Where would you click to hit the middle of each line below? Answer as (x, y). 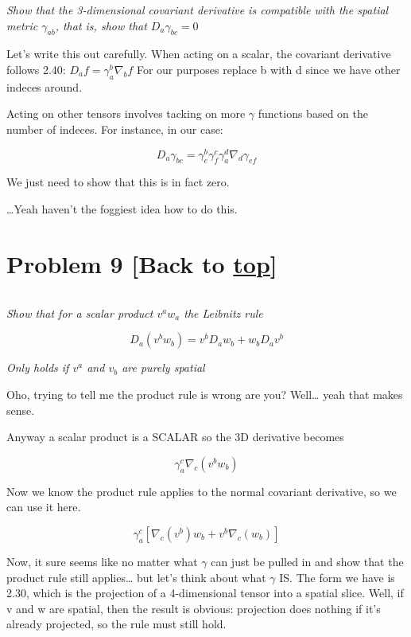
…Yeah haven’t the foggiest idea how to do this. (122, 209)
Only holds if (38, 367)
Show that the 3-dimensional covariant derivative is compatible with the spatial (198, 10)
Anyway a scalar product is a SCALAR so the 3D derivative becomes (175, 437)
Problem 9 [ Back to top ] (142, 263)
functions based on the (313, 113)
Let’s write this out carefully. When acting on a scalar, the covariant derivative (199, 54)
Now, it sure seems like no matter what (102, 561)
